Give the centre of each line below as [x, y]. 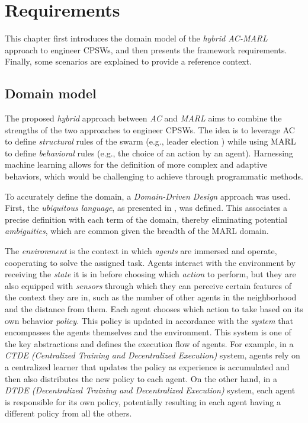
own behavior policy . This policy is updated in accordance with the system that [149, 320]
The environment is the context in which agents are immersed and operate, [141, 251]
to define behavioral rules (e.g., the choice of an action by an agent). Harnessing [149, 153]
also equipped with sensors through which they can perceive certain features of [148, 285]
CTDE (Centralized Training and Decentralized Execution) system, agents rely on [153, 355]
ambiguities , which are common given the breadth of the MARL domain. [137, 231]
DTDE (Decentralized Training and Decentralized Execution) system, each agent [150, 390]
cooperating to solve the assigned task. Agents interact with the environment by [150, 262]
